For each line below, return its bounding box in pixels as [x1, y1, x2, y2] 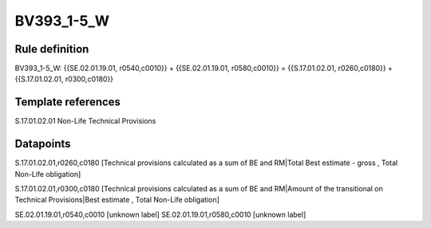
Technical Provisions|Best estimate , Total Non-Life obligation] [14, 195, 219, 205]
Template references [14, 96, 121, 109]
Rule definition [14, 42, 89, 56]
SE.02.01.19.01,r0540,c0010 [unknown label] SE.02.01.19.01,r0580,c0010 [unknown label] [14, 210, 306, 219]
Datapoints [14, 137, 71, 151]
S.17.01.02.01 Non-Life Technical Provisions [14, 116, 156, 126]
